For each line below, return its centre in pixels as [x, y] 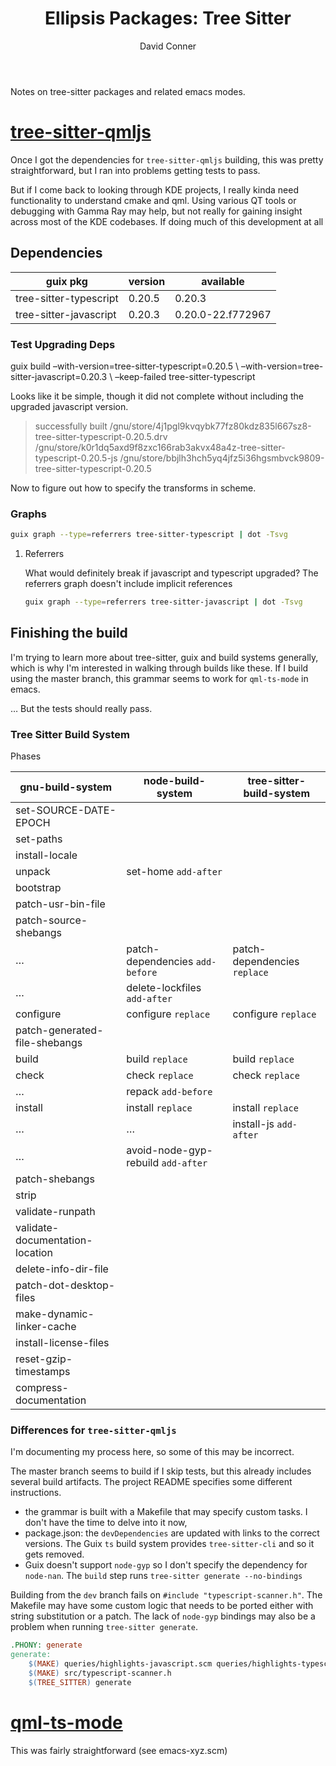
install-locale [46, 855]
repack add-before [169, 1092]
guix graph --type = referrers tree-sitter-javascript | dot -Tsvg [163, 602]
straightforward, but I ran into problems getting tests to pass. [135, 170]
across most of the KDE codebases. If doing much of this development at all [167, 221]
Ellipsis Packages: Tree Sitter [168, 18]
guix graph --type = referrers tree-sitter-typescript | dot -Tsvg [149, 535]
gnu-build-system [66, 787]
